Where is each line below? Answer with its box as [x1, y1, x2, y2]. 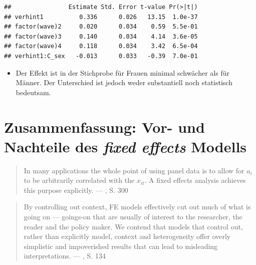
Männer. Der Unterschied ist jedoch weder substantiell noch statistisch [16, 77, 232, 88]
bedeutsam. [16, 87, 51, 97]
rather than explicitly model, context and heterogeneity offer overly [24, 231, 231, 241]
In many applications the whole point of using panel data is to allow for [24, 165, 244, 175]
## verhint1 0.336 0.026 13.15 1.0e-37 [4, 13, 198, 21]
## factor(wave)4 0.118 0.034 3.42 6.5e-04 [4, 43, 198, 50]
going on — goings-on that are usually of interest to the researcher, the [24, 211, 242, 222]
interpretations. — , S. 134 [24, 250, 106, 261]
